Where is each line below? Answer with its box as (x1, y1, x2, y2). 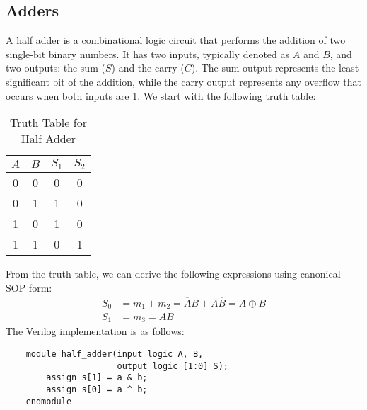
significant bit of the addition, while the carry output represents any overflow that (6, 74, 361, 89)
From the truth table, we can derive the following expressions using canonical (6, 266, 341, 281)
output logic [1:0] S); (117, 360, 228, 371)
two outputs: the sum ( (6, 60, 105, 75)
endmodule (25, 396, 72, 406)
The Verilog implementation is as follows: (6, 324, 185, 338)
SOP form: (6, 280, 52, 295)
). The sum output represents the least (191, 60, 359, 75)
